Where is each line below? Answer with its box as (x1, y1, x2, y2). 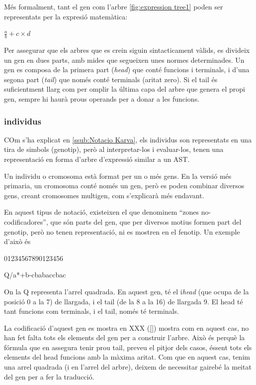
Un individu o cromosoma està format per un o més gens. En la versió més (4, 170, 232, 181)
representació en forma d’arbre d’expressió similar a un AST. (4, 153, 190, 164)
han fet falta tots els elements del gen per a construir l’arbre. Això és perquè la (4, 332, 245, 343)
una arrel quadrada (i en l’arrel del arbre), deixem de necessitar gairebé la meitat (4, 362, 252, 372)
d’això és (4, 236, 31, 247)
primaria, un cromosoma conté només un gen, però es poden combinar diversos (4, 180, 245, 191)
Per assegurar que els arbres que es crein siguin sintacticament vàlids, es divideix (4, 45, 250, 55)
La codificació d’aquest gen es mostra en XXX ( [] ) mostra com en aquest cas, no (4, 322, 249, 333)
